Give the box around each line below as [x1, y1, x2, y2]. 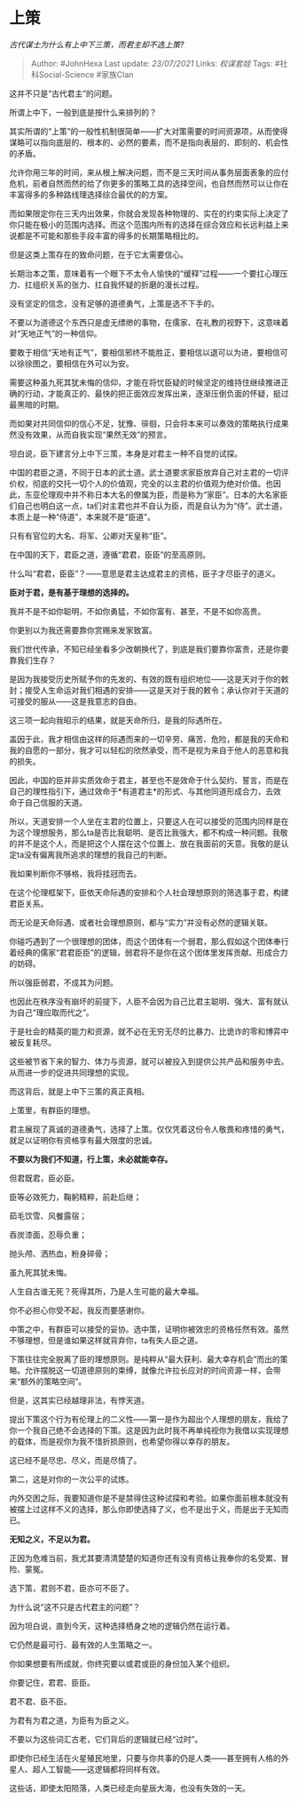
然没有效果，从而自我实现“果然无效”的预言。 [9, 428, 172, 440]
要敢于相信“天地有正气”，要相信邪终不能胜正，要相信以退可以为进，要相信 [9, 347, 281, 357]
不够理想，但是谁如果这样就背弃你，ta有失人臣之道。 [9, 1334, 203, 1345]
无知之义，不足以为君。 [9, 1534, 95, 1544]
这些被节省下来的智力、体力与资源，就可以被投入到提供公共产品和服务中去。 [9, 1055, 289, 1067]
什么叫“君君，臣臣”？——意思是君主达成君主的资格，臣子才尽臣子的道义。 [9, 568, 281, 579]
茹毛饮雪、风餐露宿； [9, 1210, 87, 1221]
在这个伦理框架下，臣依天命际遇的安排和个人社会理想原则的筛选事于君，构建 [9, 886, 289, 898]
